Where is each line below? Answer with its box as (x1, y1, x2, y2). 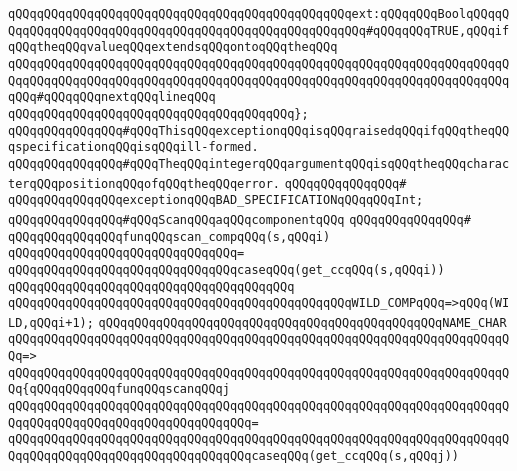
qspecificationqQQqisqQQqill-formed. (8, 140, 259, 155)
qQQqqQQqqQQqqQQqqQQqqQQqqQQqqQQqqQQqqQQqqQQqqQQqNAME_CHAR (98, 315, 507, 330)
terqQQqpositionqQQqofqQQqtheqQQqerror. (8, 176, 281, 191)
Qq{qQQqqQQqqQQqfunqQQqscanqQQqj (8, 382, 230, 397)
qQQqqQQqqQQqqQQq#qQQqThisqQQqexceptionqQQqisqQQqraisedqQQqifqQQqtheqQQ (8, 123, 510, 138)
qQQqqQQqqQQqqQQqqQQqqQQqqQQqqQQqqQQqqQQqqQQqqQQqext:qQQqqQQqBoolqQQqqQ (8, 7, 510, 21)
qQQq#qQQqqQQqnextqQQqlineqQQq (8, 90, 216, 105)
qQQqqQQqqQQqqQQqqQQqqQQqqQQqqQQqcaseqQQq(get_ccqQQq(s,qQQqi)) (8, 262, 445, 277)
